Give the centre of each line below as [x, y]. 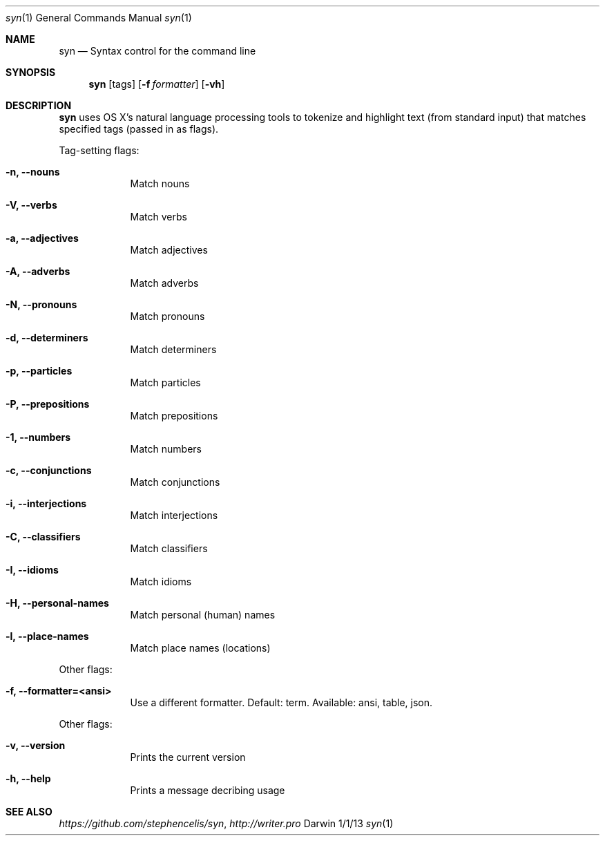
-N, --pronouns [41, 304]
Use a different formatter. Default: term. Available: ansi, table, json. [281, 702]
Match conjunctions [175, 482]
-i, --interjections [46, 503]
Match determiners [173, 349]
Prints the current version [188, 757]
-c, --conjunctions [49, 470]
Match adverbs [164, 283]
